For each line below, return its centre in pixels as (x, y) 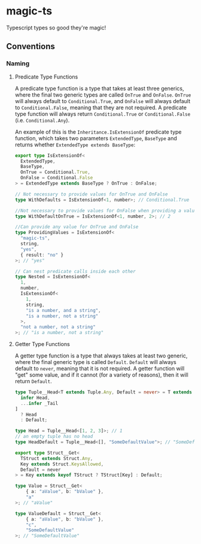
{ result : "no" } (42, 255)
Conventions (31, 46)
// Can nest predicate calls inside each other (75, 271)
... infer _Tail (39, 403)
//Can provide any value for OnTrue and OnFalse (77, 227)
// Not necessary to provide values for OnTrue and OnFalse (91, 194)
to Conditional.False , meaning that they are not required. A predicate (101, 107)
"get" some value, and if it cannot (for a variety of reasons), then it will (101, 375)
